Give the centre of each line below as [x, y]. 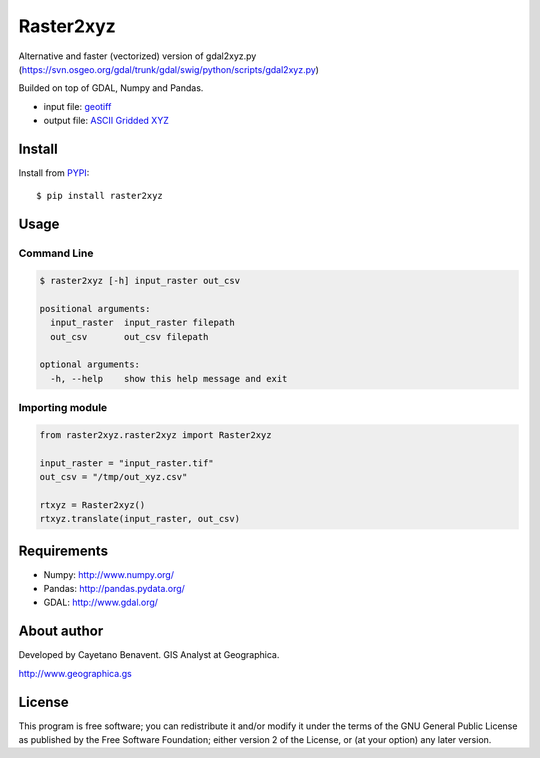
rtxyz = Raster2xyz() [92, 504]
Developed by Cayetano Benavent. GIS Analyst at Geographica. [149, 655]
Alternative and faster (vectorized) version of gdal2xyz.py [137, 56]
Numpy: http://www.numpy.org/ [109, 574]
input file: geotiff [77, 106]
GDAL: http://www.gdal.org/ [101, 602]
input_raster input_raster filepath [142, 323]
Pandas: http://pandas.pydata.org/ [114, 589]
